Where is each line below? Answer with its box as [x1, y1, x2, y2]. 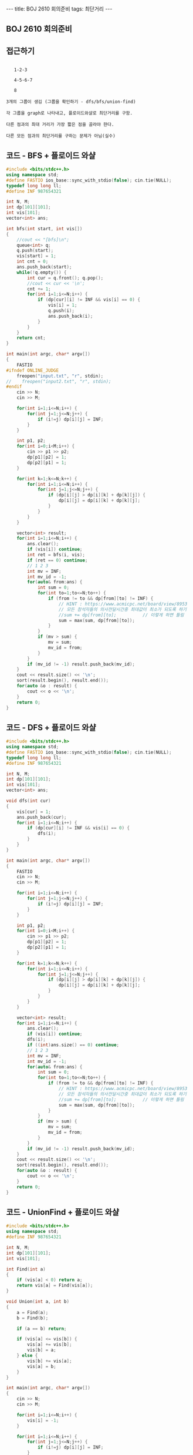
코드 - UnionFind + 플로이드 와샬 [6, 1207, 119, 1217]
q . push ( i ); [48, 308, 75, 314]
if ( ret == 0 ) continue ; [27, 557, 88, 563]
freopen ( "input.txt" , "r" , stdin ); [16, 373, 104, 379]
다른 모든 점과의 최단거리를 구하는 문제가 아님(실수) [6, 133, 116, 139]
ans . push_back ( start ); [16, 264, 72, 270]
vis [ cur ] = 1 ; [16, 809, 51, 815]
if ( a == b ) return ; [16, 1326, 67, 1332]
